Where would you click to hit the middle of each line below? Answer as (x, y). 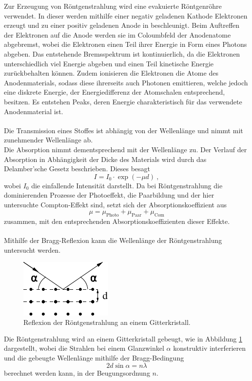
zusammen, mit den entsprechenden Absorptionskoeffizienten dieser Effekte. (117, 221)
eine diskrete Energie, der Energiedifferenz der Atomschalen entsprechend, (115, 92)
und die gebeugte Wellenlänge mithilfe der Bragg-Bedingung (94, 358)
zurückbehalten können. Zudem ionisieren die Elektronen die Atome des (111, 73)
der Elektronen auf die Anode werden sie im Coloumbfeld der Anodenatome (117, 34)
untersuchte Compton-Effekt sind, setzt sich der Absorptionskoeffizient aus (115, 204)
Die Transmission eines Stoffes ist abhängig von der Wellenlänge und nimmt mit (124, 130)
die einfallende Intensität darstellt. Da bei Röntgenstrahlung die (127, 185)
